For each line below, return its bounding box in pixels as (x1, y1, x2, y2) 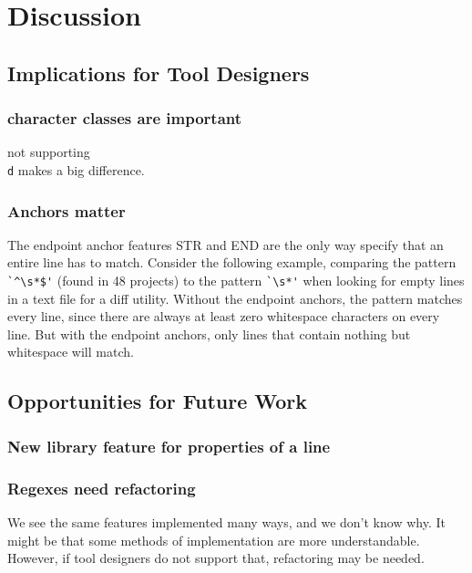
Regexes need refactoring (7, 476, 196, 499)
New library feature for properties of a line (7, 434, 331, 457)
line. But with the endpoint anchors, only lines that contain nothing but (7, 324, 411, 343)
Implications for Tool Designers (7, 58, 310, 87)
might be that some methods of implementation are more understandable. (7, 530, 420, 549)
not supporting (7, 142, 90, 161)
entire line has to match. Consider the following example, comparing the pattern (7, 253, 457, 272)
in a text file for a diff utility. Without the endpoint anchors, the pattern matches (7, 288, 463, 307)
